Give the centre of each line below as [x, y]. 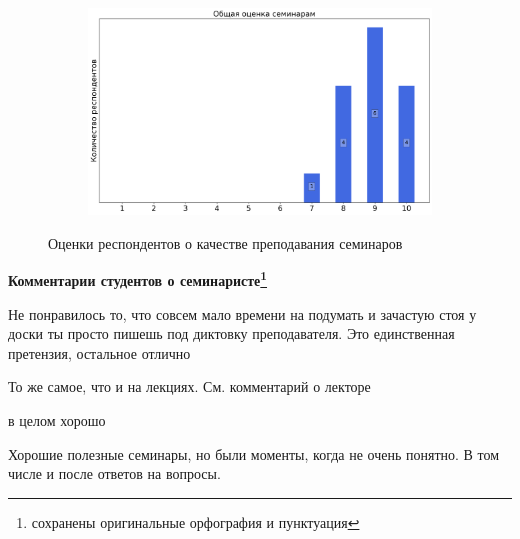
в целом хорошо [57, 420]
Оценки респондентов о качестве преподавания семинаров [225, 242]
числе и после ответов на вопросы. [114, 473]
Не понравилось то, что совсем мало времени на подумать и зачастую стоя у [242, 313]
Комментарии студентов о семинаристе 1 [138, 279]
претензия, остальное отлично [99, 352]
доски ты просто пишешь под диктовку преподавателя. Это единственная [231, 333]
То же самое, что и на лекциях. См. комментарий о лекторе [189, 386]
